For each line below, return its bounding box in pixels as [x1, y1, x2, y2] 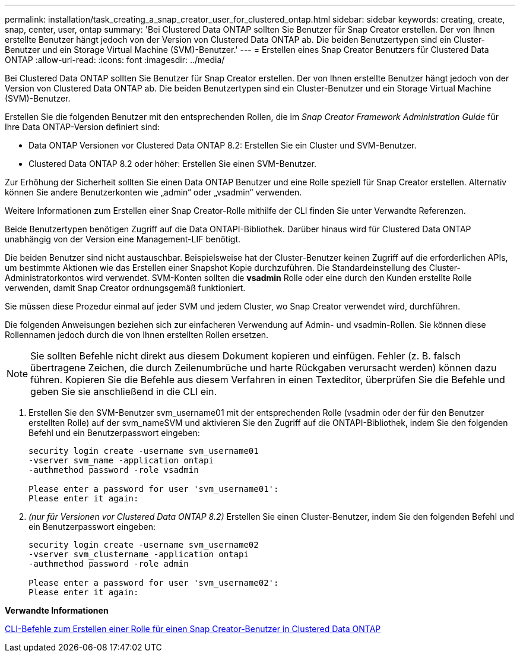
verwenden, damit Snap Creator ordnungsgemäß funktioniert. [5, 283, 246, 293]
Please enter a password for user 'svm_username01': [28, 484, 279, 494]
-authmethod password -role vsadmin [28, 465, 199, 475]
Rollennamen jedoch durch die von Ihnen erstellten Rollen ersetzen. [5, 330, 269, 340]
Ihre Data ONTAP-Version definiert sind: [5, 122, 160, 132]
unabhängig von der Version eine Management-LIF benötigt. [5, 234, 241, 244]
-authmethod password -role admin [28, 559, 189, 568]
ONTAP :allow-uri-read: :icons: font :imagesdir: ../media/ [5, 55, 225, 65]
